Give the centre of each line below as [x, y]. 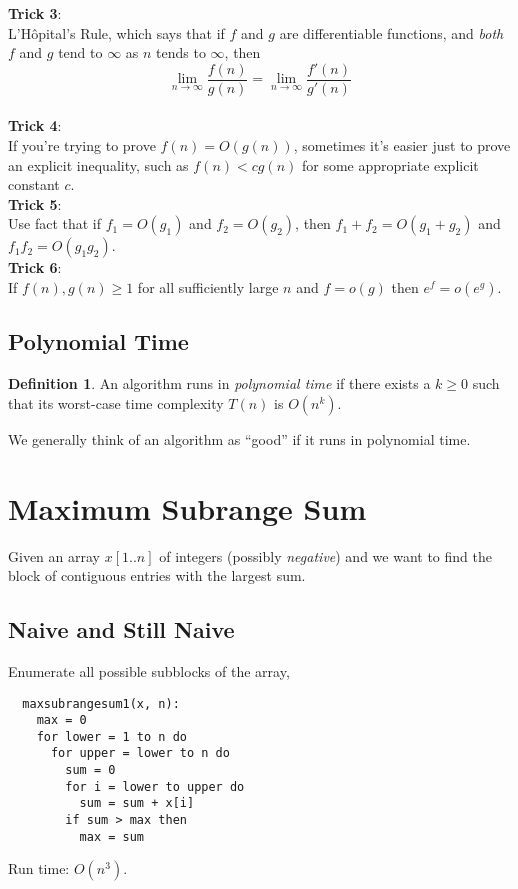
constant [34, 184]
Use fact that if [55, 223]
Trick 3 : [35, 13]
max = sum [112, 836]
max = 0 [61, 720]
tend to [80, 52]
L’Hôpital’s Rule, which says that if [116, 32]
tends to [181, 52]
